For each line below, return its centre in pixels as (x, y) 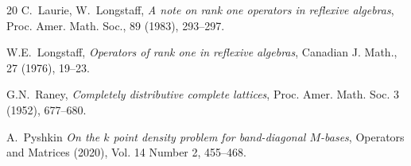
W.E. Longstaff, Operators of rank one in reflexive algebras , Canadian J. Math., (202, 52)
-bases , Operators (363, 136)
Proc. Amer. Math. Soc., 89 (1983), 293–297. (116, 25)
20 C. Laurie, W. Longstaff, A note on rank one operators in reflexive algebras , (200, 10)
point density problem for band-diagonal (209, 136)
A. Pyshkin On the (53, 136)
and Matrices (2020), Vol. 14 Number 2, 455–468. (126, 152)
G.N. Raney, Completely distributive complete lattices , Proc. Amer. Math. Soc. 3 (203, 94)
